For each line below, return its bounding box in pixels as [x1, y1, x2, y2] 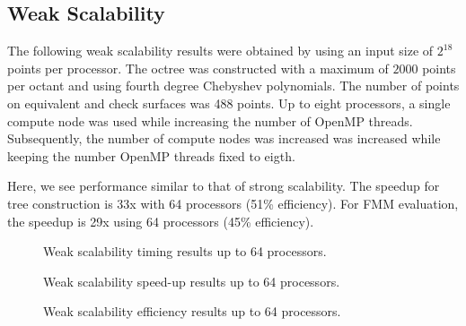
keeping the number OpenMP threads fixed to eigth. [7, 146, 295, 165]
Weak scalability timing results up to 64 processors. [43, 242, 327, 261]
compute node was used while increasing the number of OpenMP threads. [7, 111, 413, 130]
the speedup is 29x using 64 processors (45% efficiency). [7, 211, 314, 230]
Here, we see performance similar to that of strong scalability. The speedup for [7, 176, 440, 195]
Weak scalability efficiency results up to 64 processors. [43, 302, 341, 321]
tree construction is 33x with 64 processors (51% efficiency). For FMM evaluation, [7, 193, 459, 212]
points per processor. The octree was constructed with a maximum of [7, 58, 389, 77]
